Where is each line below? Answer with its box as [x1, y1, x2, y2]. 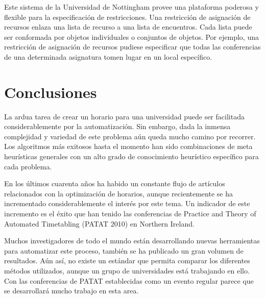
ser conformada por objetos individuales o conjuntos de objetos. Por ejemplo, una [4, 31, 259, 42]
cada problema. [4, 161, 52, 171]
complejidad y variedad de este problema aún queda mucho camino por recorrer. [4, 131, 256, 141]
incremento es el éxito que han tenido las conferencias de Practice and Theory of [4, 208, 256, 219]
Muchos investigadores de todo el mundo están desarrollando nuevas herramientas [4, 235, 260, 246]
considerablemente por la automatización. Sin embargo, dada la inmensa [4, 121, 231, 132]
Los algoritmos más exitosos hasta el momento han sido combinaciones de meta [4, 141, 253, 152]
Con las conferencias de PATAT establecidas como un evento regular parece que [4, 275, 254, 286]
